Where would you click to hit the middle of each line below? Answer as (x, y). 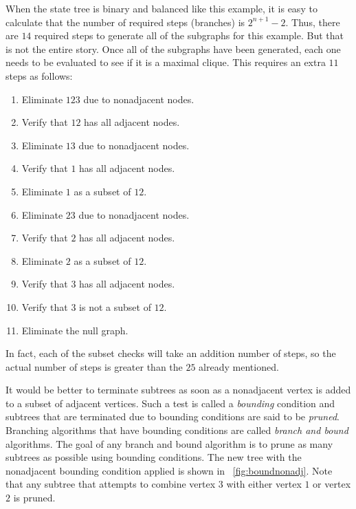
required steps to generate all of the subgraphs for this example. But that (189, 35)
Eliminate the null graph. (75, 330)
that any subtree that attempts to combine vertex (111, 484)
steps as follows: (39, 75)
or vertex (332, 484)
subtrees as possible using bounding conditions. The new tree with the (154, 457)
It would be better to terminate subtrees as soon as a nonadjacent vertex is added (178, 390)
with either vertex (264, 484)
